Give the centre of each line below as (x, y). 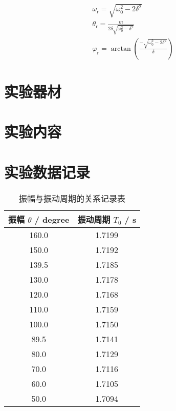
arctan (121, 48)
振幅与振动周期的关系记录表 (72, 198)
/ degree (52, 219)
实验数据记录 (47, 172)
